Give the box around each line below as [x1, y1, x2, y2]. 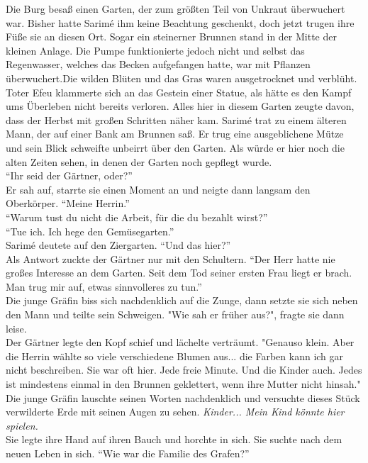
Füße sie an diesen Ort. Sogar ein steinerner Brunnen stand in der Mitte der [6, 29, 337, 44]
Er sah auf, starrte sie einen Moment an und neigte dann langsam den [6, 182, 311, 196]
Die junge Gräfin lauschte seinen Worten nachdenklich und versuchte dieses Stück [6, 390, 360, 405]
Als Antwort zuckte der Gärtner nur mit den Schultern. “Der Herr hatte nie [6, 251, 335, 266]
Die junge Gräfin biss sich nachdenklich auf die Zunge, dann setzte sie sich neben [6, 293, 358, 308]
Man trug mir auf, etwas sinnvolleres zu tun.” [6, 279, 202, 294]
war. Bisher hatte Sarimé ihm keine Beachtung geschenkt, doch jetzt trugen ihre [6, 15, 355, 30]
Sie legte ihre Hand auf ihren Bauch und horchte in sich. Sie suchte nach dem [6, 432, 342, 447]
